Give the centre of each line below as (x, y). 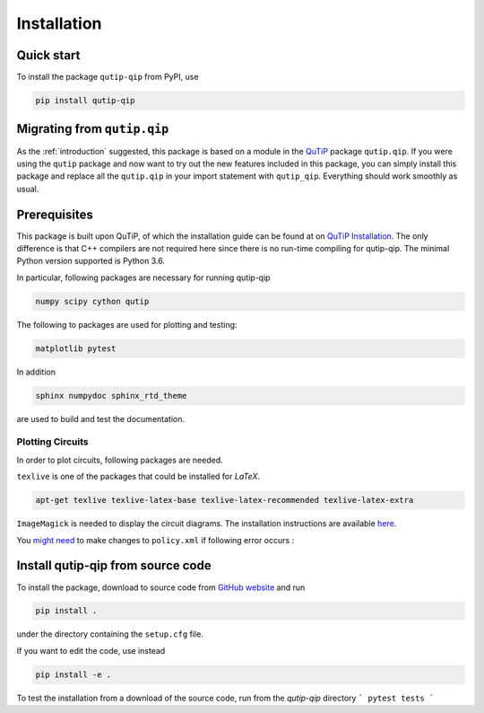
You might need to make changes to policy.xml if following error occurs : (156, 540)
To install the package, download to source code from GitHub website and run (161, 587)
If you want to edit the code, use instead (91, 650)
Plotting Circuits (52, 442)
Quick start (48, 55)
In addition (36, 372)
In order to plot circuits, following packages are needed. (120, 460)
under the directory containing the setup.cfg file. (110, 634)
